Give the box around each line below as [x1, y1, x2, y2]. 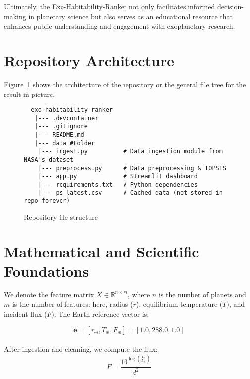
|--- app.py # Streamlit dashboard [38, 173, 198, 180]
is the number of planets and [158, 289, 246, 299]
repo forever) [24, 197, 70, 205]
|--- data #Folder [34, 139, 95, 147]
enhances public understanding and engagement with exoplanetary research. [4, 21, 235, 31]
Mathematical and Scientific [4, 241, 199, 261]
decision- [217, 1, 244, 11]
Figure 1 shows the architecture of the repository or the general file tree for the [4, 79, 246, 89]
